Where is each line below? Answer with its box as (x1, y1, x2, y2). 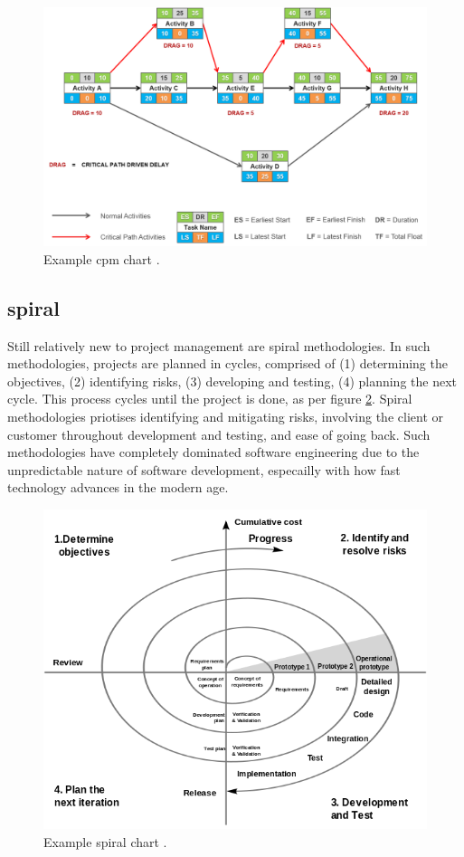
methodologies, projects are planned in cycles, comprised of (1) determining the (7, 354, 448, 373)
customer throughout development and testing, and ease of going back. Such (7, 424, 431, 443)
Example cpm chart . (43, 249, 160, 268)
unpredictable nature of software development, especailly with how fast (7, 460, 401, 479)
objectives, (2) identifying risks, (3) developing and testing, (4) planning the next (7, 371, 458, 390)
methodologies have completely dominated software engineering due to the (7, 443, 420, 462)
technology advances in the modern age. (7, 478, 229, 497)
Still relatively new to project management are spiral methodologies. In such (7, 336, 431, 355)
